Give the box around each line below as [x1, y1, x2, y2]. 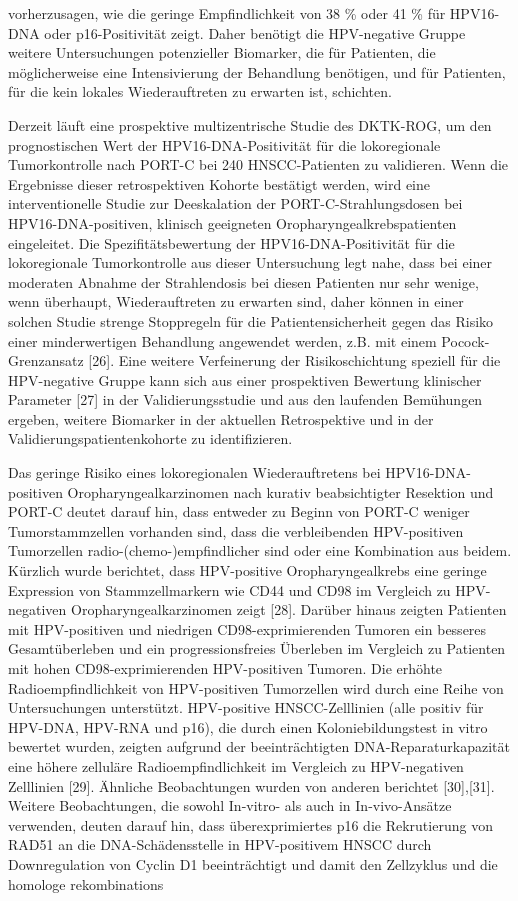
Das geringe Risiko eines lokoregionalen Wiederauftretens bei [8, 462, 381, 483]
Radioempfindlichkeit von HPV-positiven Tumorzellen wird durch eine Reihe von [8, 677, 504, 698]
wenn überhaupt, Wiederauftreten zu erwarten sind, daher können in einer [8, 291, 464, 312]
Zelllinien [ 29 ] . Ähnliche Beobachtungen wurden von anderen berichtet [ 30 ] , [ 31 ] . [8, 775, 495, 796]
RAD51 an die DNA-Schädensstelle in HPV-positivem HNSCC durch [8, 834, 432, 855]
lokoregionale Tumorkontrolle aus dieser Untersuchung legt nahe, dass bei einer [8, 252, 493, 273]
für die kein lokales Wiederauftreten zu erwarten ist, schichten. [8, 81, 392, 102]
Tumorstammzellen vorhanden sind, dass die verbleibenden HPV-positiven [8, 520, 464, 541]
